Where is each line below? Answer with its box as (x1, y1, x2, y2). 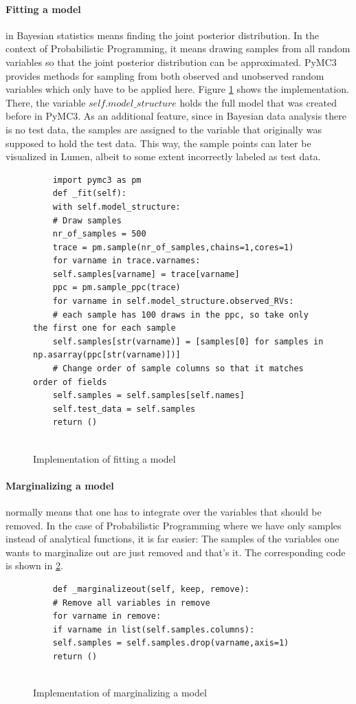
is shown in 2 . (5, 558, 63, 573)
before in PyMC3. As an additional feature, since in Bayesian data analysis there (5, 109, 346, 123)
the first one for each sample (33, 323, 176, 333)
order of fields (33, 377, 107, 387)
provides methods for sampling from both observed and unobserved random (5, 68, 324, 82)
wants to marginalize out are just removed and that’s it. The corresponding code (5, 544, 346, 559)
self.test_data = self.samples (52, 404, 196, 414)
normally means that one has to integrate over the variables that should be (5, 505, 322, 518)
